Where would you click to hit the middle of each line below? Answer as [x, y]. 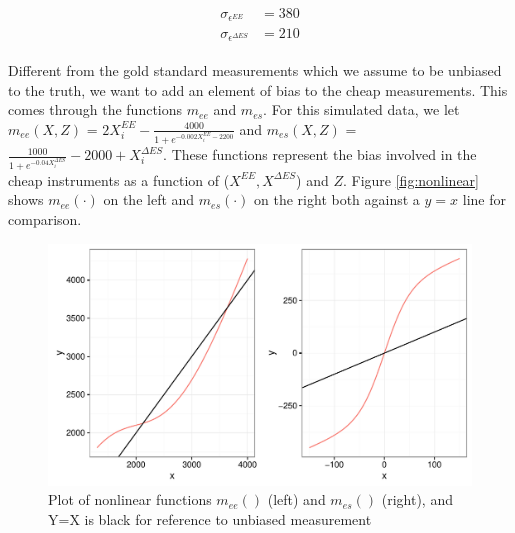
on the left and [149, 199]
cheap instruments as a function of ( [119, 179]
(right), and [417, 499]
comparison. [45, 218]
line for [484, 199]
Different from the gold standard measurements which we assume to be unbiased [255, 70]
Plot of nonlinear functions [130, 499]
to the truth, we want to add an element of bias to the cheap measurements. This [258, 89]
